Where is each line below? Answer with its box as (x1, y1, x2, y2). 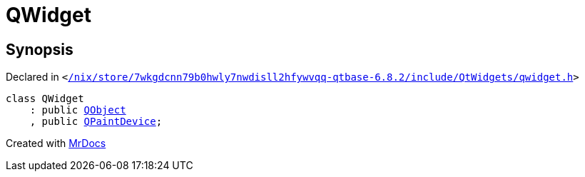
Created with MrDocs (6, 137, 106, 150)
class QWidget (6, 93, 84, 105)
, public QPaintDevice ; (29, 116, 163, 128)
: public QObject (29, 104, 126, 116)
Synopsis (6, 40, 73, 59)
